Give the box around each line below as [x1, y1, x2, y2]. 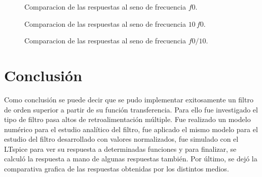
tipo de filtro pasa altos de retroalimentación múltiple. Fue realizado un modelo [4, 114, 251, 125]
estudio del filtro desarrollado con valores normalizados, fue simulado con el [4, 134, 239, 144]
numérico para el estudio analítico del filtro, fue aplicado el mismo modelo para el [4, 124, 258, 134]
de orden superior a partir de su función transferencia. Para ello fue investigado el [4, 104, 258, 114]
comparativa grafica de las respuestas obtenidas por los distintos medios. [4, 163, 229, 174]
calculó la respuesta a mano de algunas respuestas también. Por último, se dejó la [4, 153, 257, 164]
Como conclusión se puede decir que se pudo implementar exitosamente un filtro [4, 94, 253, 104]
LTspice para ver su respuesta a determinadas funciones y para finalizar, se [4, 143, 237, 154]
